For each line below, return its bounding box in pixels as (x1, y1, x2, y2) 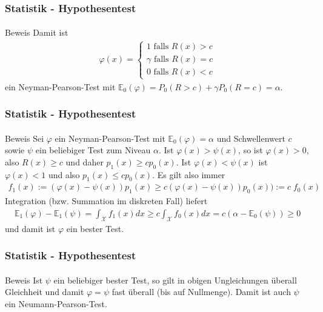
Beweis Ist (5, 273, 43, 286)
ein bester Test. (66, 222, 124, 234)
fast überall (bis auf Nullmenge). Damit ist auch (112, 285, 291, 298)
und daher (65, 155, 104, 168)
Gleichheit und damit (5, 285, 84, 298)
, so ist (238, 144, 263, 156)
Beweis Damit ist (5, 26, 68, 39)
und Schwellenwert (216, 131, 285, 144)
